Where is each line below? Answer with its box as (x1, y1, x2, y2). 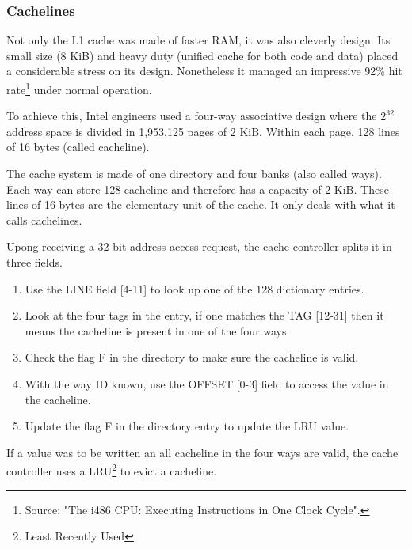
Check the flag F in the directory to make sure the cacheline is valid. (25, 349, 359, 365)
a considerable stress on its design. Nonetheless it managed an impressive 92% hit (6, 62, 402, 79)
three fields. (6, 254, 63, 270)
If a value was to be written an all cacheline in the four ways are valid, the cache (6, 444, 399, 460)
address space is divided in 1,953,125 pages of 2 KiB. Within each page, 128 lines (6, 123, 400, 139)
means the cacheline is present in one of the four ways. (25, 322, 290, 339)
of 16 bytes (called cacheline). (6, 138, 150, 155)
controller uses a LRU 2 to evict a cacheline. (6, 460, 217, 479)
